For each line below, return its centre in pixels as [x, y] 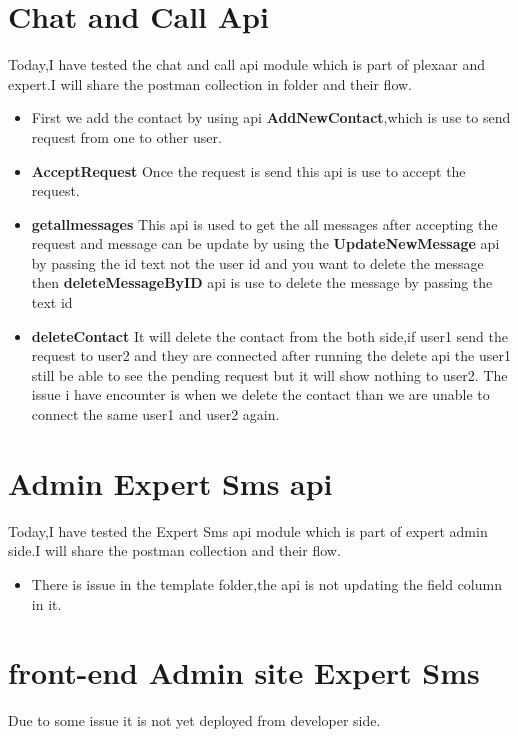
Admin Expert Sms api [170, 482]
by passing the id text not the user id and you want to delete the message [257, 262]
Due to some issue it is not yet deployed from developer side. [194, 720]
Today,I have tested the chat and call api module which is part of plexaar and [247, 64]
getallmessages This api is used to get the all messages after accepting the [264, 223]
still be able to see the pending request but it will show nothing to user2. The [269, 374]
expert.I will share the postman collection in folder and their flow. [210, 83]
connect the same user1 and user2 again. [155, 414]
